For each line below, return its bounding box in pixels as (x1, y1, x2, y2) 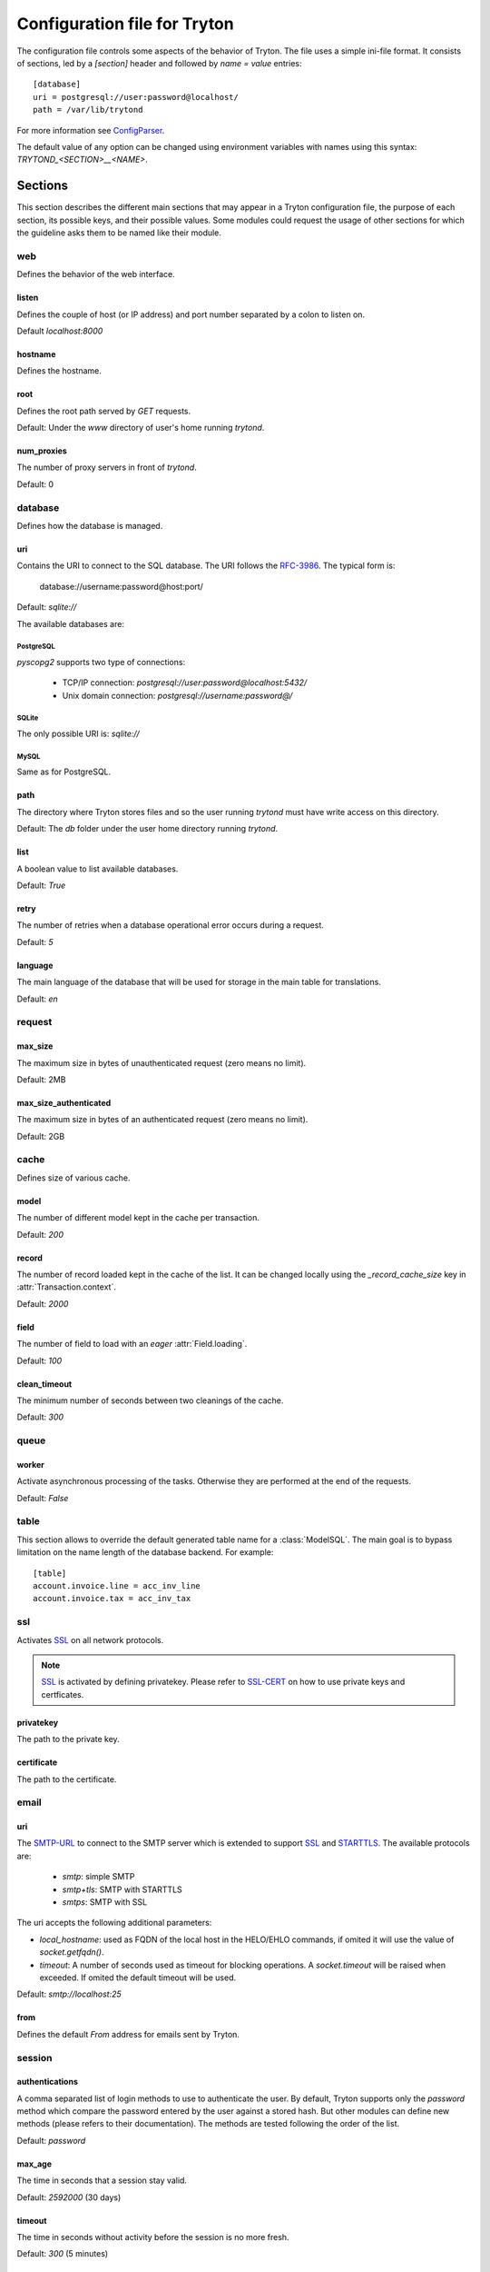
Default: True (16, 880, 66, 891)
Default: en (16, 993, 58, 1004)
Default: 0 (16, 478, 54, 490)
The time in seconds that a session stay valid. (16, 2175, 188, 2186)
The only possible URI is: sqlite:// (16, 728, 140, 740)
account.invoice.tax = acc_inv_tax (33, 1593, 191, 1604)
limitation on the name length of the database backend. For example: (16, 1547, 274, 1558)
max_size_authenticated (16, 1097, 112, 1108)
